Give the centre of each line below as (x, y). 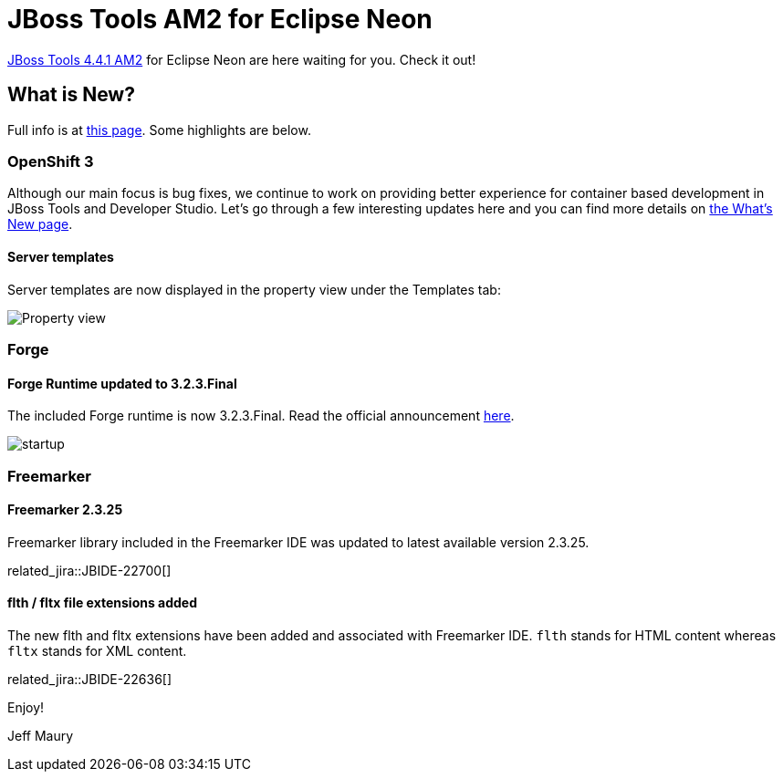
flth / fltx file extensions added (103, 603)
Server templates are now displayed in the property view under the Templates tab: (254, 289)
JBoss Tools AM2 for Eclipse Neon (220, 19)
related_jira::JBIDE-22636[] (90, 679)
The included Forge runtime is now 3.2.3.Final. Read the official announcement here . (261, 416)
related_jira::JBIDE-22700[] (89, 570)
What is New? (71, 95)
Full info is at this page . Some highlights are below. (159, 130)
